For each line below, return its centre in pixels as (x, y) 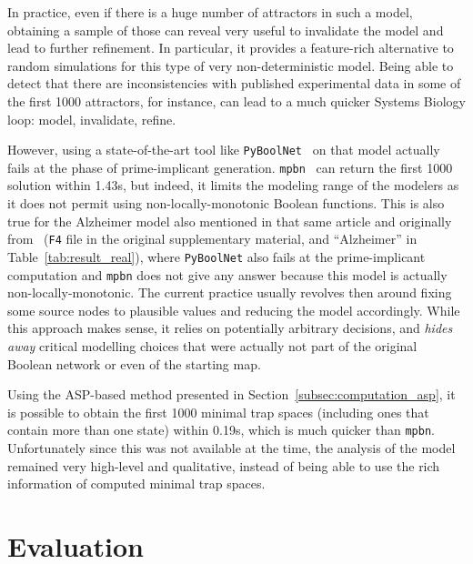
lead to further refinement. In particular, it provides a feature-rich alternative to (231, 48)
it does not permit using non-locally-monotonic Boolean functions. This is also (226, 203)
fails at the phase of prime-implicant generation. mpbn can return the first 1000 (230, 167)
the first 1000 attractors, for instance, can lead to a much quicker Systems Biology (236, 101)
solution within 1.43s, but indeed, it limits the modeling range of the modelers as (233, 185)
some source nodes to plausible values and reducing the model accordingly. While (234, 310)
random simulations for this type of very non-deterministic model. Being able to (231, 65)
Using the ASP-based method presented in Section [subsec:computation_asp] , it (231, 394)
